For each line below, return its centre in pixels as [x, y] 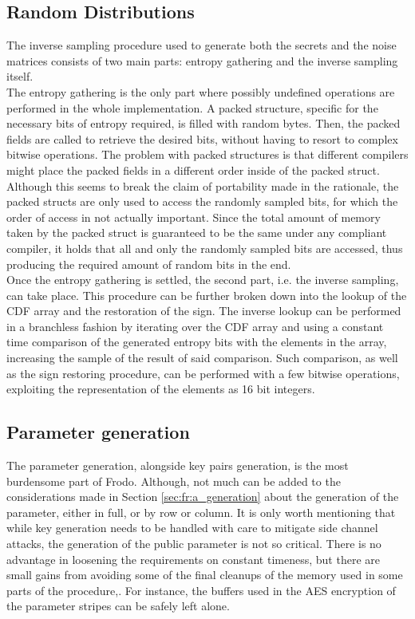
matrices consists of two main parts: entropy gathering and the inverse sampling [202, 60]
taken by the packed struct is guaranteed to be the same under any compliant [197, 233]
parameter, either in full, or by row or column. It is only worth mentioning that [201, 512]
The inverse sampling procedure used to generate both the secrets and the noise [202, 45]
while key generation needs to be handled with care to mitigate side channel [192, 528]
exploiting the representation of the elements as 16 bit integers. [161, 389]
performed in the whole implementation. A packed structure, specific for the [192, 107]
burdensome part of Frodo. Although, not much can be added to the [174, 481]
